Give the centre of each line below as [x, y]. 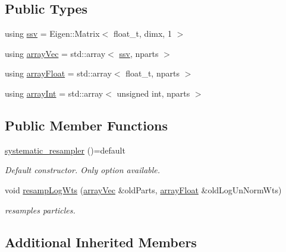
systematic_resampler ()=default [65, 150]
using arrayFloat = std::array [58, 73]
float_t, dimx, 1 [142, 34]
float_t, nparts [153, 73]
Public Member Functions [86, 125]
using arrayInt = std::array [54, 93]
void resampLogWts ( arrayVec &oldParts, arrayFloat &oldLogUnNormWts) [143, 189]
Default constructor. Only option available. [83, 170]
